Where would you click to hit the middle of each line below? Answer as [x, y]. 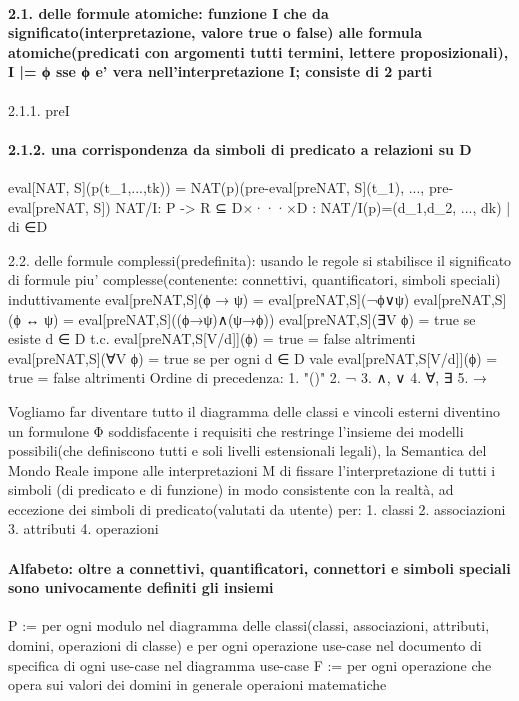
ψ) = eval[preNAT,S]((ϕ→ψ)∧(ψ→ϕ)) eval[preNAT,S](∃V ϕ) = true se [260, 318]
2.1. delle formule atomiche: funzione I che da [168, 12]
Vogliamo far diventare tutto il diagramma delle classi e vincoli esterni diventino [254, 410]
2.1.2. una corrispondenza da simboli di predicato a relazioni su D [240, 148]
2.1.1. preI [39, 109]
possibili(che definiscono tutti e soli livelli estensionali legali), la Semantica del [247, 450]
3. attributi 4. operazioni [83, 528]
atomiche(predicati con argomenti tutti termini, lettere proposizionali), [258, 51]
